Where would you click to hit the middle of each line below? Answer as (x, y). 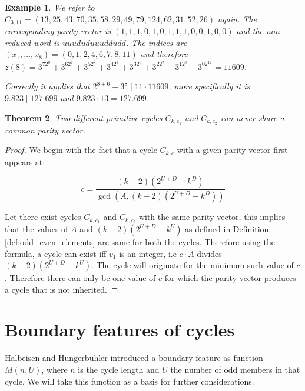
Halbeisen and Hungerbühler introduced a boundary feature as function (134, 358)
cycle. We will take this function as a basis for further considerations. (130, 381)
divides (209, 253)
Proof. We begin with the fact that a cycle (81, 150)
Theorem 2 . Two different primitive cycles (84, 117)
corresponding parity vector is (58, 31)
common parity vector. (45, 130)
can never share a (252, 117)
